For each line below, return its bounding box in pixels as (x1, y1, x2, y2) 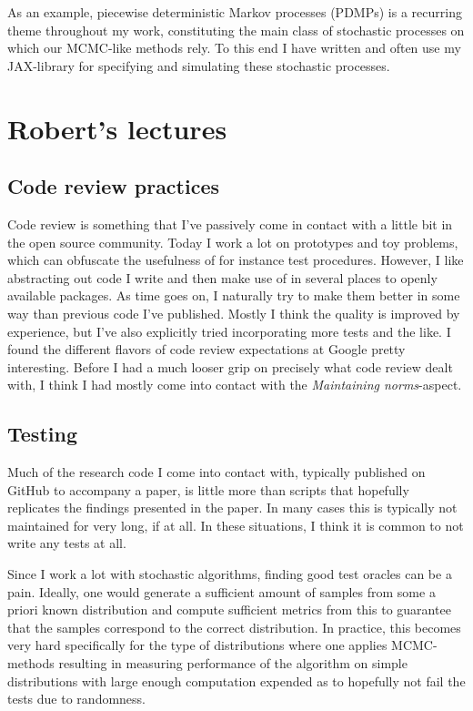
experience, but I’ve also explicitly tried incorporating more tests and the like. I (7, 321, 451, 340)
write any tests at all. (7, 533, 126, 553)
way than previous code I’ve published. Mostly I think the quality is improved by (7, 303, 460, 322)
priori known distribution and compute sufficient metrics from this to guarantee (7, 600, 451, 619)
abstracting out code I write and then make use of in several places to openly (7, 268, 438, 287)
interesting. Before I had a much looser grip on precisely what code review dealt (7, 357, 453, 376)
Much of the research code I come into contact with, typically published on (7, 462, 426, 482)
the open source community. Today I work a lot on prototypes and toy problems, (7, 232, 458, 251)
